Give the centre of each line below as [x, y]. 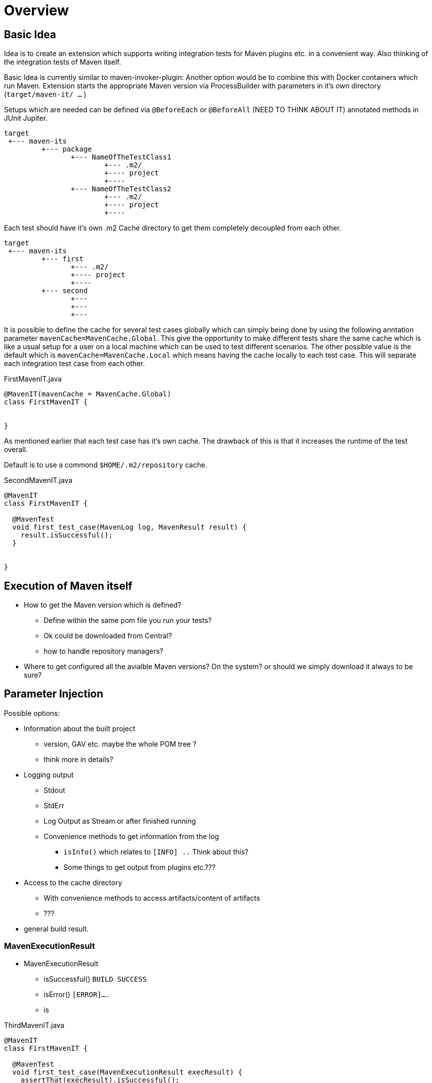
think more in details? [79, 759]
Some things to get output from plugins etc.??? [140, 867]
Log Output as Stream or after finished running [120, 821]
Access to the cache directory [73, 882]
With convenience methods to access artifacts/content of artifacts [152, 898]
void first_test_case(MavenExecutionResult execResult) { [127, 1072]
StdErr [54, 805]
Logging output [49, 774]
